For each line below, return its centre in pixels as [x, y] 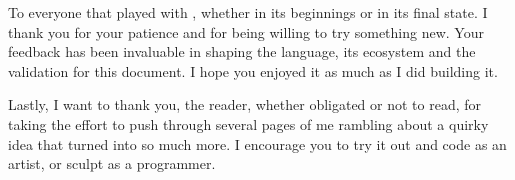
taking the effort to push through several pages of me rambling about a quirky [248, 123]
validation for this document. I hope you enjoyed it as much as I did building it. [253, 70]
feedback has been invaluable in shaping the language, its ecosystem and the [242, 51]
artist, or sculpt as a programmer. [112, 163]
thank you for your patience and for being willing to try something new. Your [246, 31]
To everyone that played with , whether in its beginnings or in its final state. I [248, 12]
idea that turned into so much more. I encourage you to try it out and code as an [257, 143]
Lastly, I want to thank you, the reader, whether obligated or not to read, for [245, 104]
